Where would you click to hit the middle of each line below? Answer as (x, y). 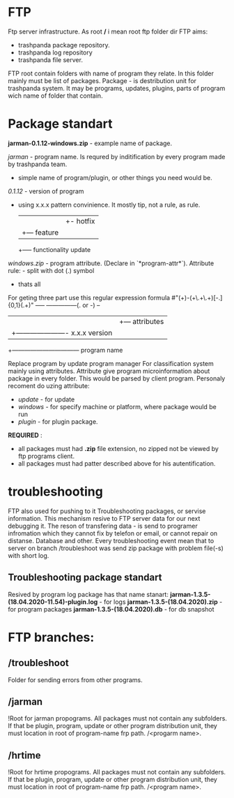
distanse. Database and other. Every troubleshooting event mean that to (111, 540)
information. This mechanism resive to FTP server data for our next (104, 518)
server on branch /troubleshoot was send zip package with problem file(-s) (116, 548)
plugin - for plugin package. (58, 421)
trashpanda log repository (55, 52)
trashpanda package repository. (64, 45)
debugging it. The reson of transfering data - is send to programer (103, 526)
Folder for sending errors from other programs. (75, 680)
